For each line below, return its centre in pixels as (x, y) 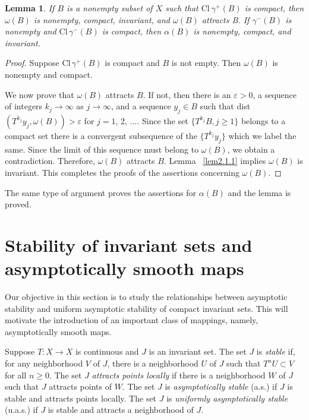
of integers (24, 106)
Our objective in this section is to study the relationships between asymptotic (146, 297)
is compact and (132, 63)
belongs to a (263, 120)
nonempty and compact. (49, 74)
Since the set (165, 120)
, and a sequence (141, 106)
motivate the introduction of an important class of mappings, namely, (132, 320)
